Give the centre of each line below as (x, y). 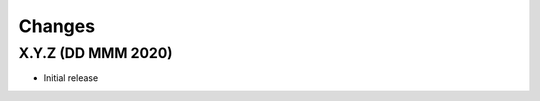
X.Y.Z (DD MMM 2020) (95, 53)
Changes (56, 26)
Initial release (71, 78)
